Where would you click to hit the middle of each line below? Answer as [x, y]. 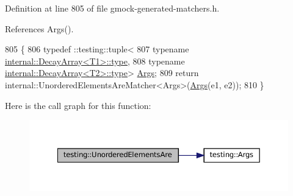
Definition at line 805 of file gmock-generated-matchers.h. [112, 8]
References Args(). [39, 28]
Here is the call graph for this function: [78, 105]
